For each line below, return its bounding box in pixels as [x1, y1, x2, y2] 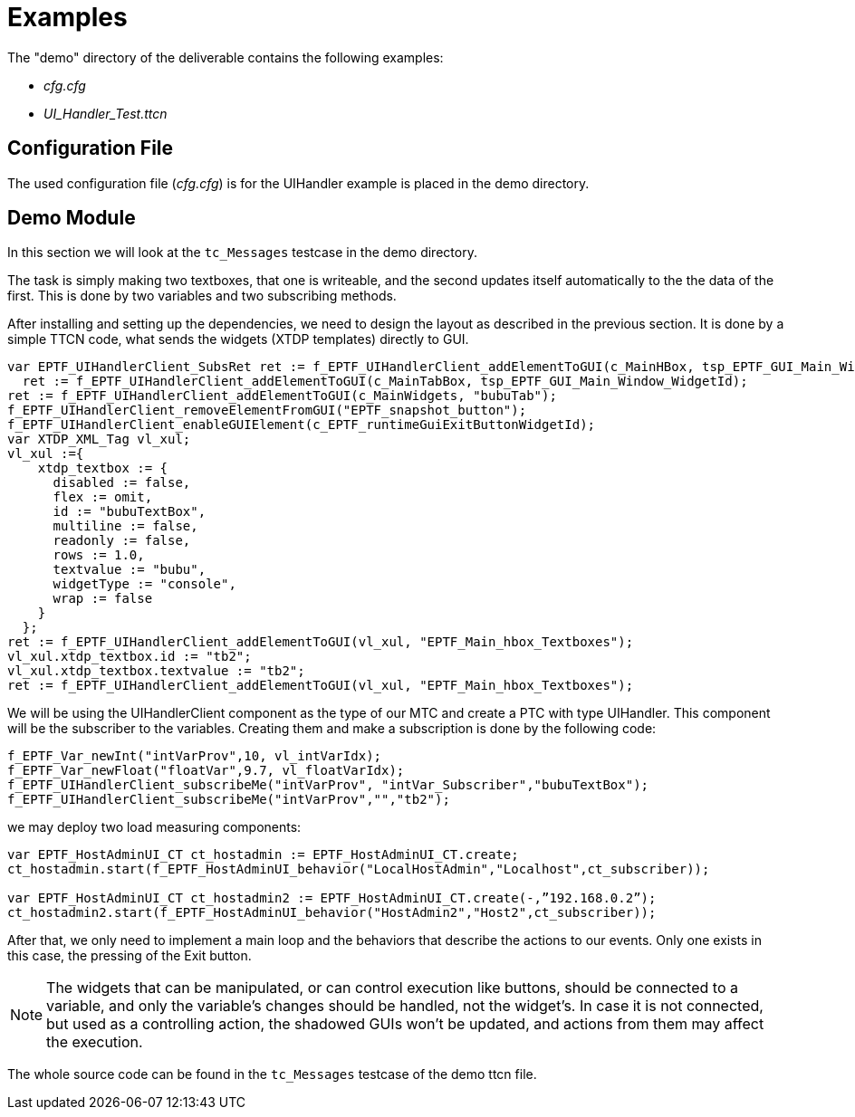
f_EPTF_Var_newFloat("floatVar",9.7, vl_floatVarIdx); [7, 763, 405, 778]
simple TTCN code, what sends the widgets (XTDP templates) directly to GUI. [7, 331, 469, 348]
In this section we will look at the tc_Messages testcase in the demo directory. [7, 244, 477, 261]
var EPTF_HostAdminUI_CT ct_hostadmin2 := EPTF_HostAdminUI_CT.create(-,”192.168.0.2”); [7, 891, 657, 906]
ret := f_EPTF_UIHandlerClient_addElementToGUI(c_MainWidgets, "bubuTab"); [7, 388, 557, 404]
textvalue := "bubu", [53, 562, 207, 578]
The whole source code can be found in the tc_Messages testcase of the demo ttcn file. [7, 1066, 537, 1083]
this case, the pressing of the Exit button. [7, 948, 252, 964]
